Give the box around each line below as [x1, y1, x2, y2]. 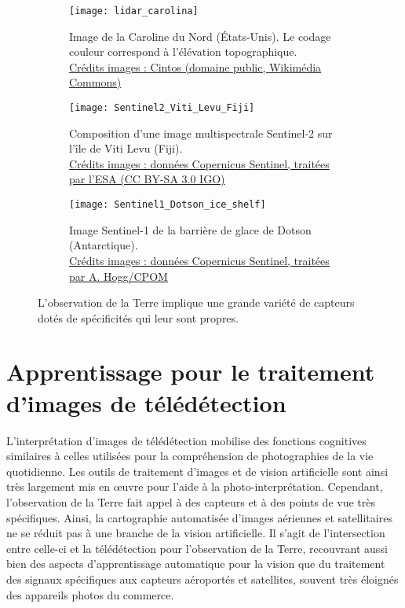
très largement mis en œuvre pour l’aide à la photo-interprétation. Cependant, [6, 478, 383, 495]
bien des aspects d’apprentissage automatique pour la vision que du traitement [6, 555, 385, 572]
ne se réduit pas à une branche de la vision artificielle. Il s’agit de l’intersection [6, 525, 385, 541]
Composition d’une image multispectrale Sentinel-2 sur [69, 124, 333, 141]
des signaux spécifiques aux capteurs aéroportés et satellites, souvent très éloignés [6, 570, 399, 587]
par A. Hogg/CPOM [69, 267, 168, 284]
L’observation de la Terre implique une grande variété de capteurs [38, 294, 355, 311]
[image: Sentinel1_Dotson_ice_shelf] [69, 199, 266, 211]
